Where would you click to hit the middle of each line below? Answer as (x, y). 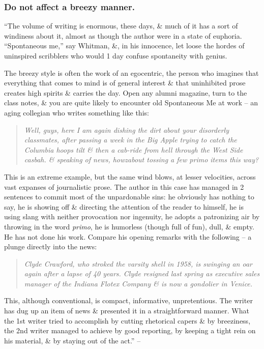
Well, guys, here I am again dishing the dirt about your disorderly (126, 129)
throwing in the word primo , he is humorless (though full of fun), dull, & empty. (129, 226)
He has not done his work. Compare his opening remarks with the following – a (128, 236)
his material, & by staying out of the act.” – (72, 340)
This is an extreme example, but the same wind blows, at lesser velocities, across (130, 176)
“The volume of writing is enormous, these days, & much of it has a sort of (121, 26)
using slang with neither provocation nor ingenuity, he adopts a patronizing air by (132, 216)
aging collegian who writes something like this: (77, 112)
